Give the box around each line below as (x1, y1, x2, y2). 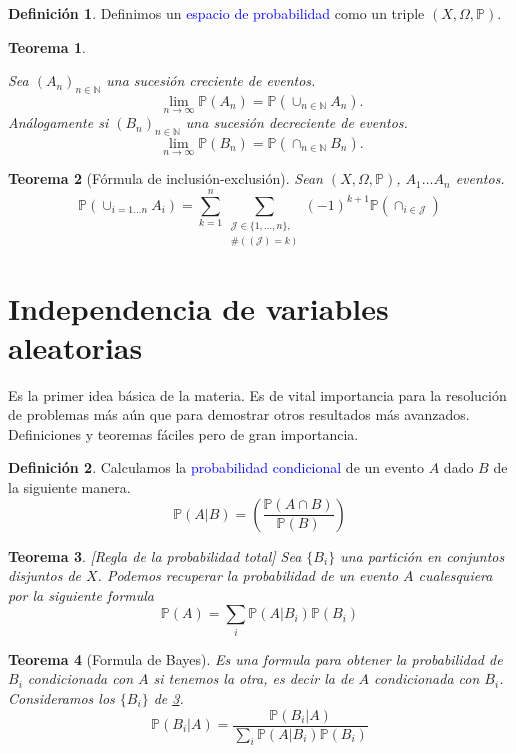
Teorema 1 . (8, 36, 86, 57)
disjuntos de (8, 565, 81, 586)
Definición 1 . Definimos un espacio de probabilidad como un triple (8, 3, 425, 23)
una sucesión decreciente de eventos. (185, 112, 408, 133)
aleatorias (8, 326, 143, 367)
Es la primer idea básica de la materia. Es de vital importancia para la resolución (8, 384, 507, 405)
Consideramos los (8, 687, 115, 708)
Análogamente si (8, 112, 109, 133)
